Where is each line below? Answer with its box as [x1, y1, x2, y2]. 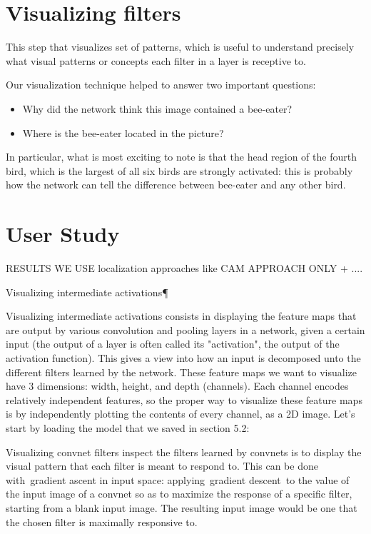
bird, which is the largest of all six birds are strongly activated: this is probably [6, 163, 353, 178]
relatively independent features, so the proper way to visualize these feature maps [6, 392, 362, 407]
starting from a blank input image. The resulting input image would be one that [6, 500, 357, 515]
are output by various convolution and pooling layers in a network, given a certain [6, 322, 365, 337]
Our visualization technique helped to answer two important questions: [6, 77, 316, 92]
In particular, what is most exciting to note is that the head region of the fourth [6, 149, 357, 164]
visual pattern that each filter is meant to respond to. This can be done [6, 458, 318, 473]
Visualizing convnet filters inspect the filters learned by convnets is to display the [6, 444, 362, 459]
